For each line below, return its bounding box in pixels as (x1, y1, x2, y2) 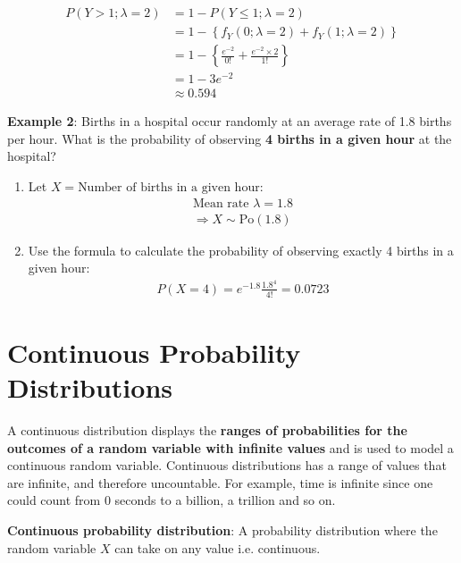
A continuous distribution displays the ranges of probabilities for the (7, 421, 407, 440)
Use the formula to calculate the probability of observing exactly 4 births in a (28, 240, 454, 259)
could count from (7, 491, 101, 509)
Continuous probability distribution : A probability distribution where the (7, 521, 438, 540)
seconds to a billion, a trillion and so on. (114, 491, 336, 509)
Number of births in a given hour (78, 181, 260, 195)
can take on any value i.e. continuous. (114, 538, 321, 557)
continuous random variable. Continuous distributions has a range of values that (7, 456, 447, 475)
